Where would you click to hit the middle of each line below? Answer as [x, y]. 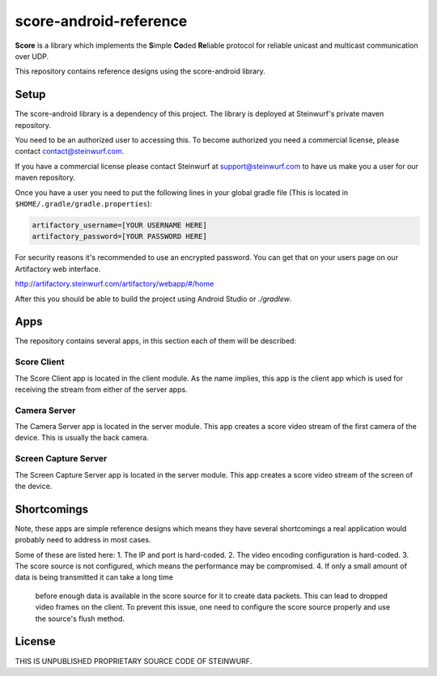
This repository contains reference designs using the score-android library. [140, 71]
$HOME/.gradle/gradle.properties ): [84, 203]
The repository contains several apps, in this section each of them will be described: [156, 341]
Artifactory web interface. [58, 269]
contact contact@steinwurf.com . [70, 151]
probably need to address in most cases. [83, 540]
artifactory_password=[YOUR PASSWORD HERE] [120, 236]
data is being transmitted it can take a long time [94, 577]
